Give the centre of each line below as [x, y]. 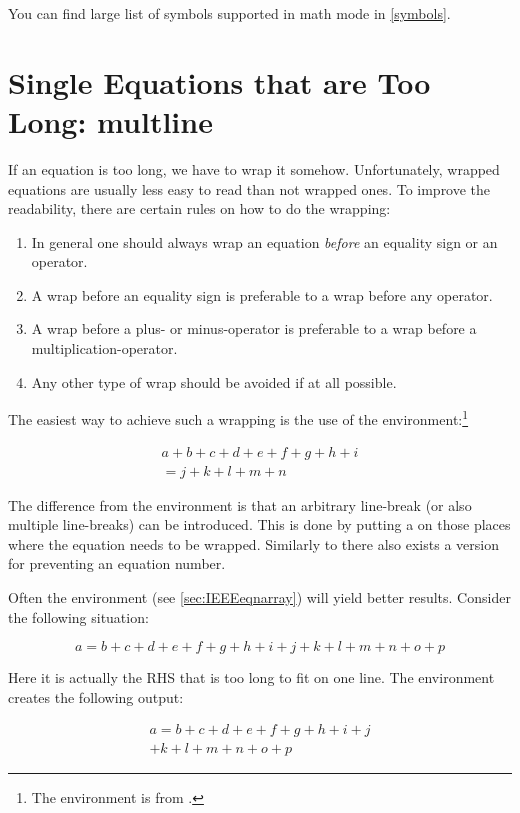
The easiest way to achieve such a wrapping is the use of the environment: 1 [238, 417]
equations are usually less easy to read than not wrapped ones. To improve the [249, 188]
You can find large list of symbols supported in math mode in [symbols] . [229, 13]
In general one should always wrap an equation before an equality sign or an [264, 241]
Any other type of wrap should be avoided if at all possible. [214, 381]
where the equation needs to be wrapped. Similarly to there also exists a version [253, 543]
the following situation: [78, 616]
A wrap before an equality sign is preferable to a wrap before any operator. [262, 294]
